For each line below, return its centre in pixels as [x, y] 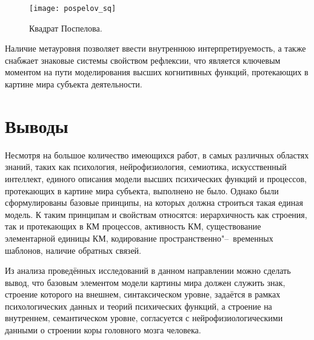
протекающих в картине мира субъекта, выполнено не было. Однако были [142, 190]
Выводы [37, 125]
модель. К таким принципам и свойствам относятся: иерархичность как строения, [156, 214]
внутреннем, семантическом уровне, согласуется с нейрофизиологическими [144, 318]
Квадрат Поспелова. [66, 28]
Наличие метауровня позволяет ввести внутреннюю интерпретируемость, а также [155, 48]
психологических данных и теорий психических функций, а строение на [139, 306]
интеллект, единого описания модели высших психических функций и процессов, [156, 178]
